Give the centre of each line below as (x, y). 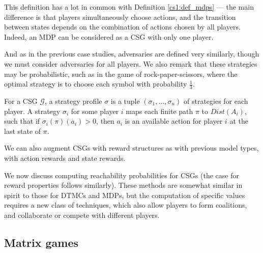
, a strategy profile (73, 101)
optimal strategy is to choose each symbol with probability (96, 84)
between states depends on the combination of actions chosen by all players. (122, 27)
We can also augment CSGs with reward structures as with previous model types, (131, 148)
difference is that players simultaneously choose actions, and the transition (120, 17)
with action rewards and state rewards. (65, 158)
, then (105, 121)
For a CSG (21, 101)
